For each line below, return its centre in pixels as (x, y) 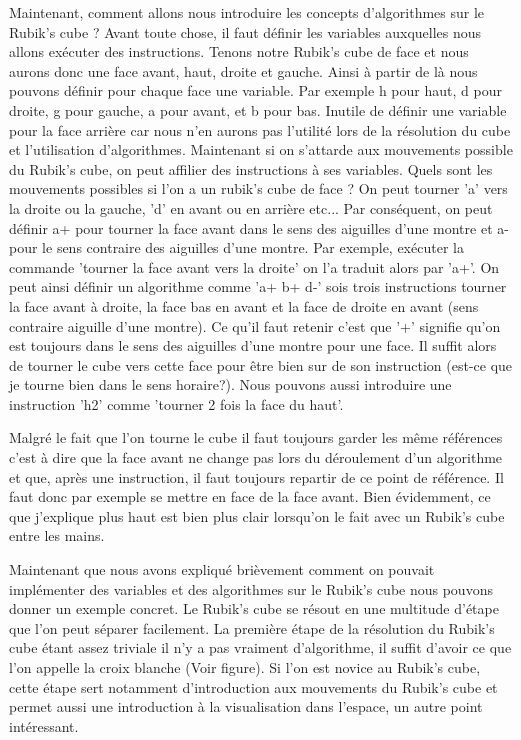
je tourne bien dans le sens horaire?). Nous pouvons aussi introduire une (230, 384)
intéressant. (44, 725)
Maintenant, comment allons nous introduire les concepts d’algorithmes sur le (247, 12)
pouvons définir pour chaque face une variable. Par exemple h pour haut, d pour (255, 90)
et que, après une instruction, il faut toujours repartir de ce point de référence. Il (256, 476)
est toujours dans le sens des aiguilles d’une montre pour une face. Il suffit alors (253, 345)
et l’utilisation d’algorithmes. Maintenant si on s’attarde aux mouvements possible (261, 149)
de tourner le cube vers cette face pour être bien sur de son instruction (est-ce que (261, 364)
